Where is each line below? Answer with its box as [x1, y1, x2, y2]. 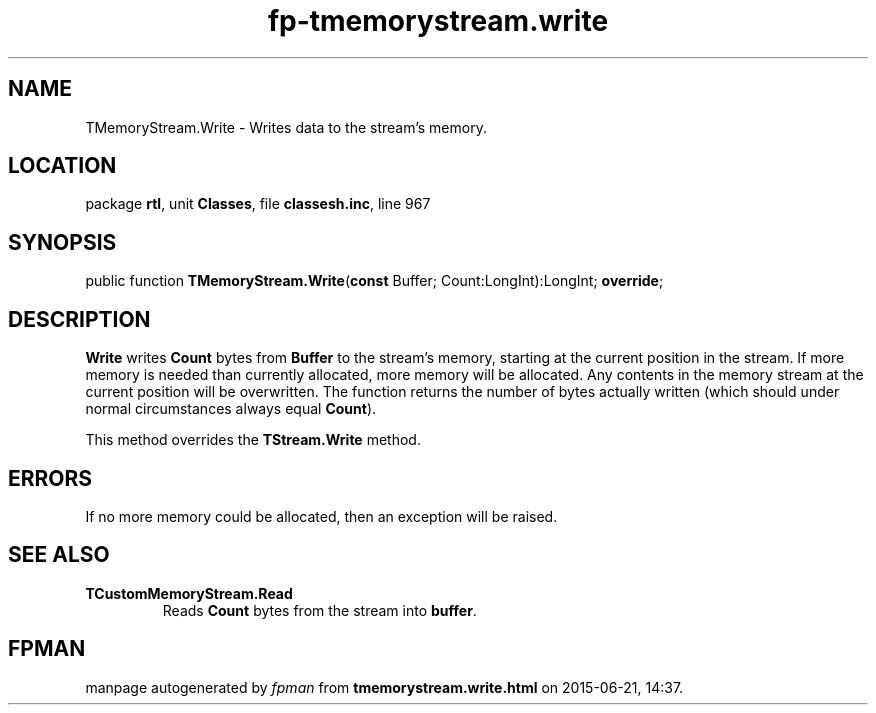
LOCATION [8, 153, 117, 179]
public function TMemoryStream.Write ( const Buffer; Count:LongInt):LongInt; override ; [85, 272, 664, 290]
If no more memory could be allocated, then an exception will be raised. [85, 507, 558, 525]
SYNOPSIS [8, 229, 117, 255]
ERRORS [8, 465, 93, 491]
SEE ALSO [8, 542, 110, 568]
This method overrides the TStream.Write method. [85, 431, 421, 449]
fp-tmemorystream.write [267, 4, 609, 38]
